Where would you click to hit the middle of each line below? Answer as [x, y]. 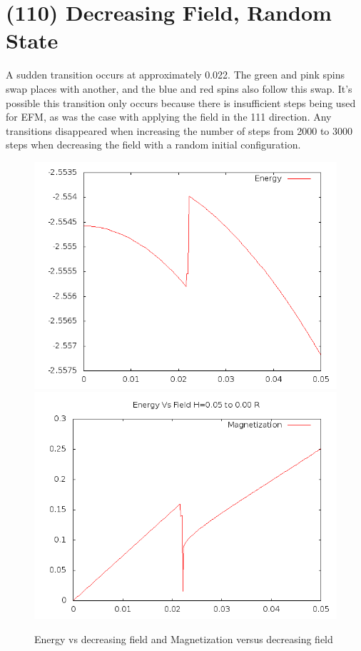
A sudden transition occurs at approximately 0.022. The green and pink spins [176, 75]
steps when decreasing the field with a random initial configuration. [153, 145]
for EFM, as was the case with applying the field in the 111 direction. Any [169, 117]
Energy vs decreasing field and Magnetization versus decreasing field [184, 639]
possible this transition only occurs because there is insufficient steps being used [181, 102]
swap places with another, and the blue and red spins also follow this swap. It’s [179, 88]
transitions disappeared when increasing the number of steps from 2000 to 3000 [179, 130]
